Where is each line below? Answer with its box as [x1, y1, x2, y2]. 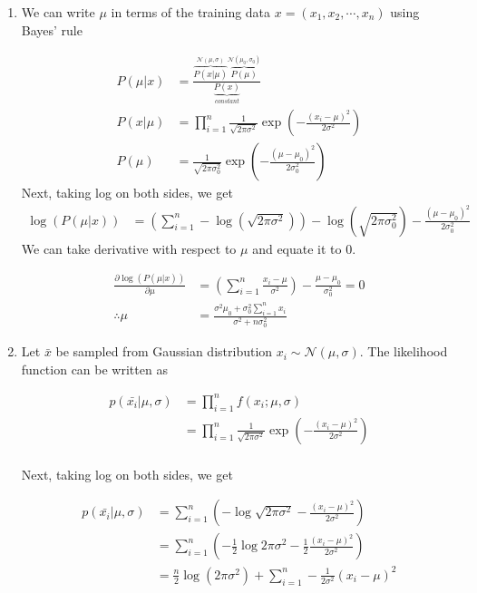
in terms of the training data [111, 3, 271, 21]
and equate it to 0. [252, 238, 356, 258]
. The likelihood [359, 342, 448, 361]
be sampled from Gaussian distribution [55, 342, 273, 361]
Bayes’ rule [21, 20, 83, 39]
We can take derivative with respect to [21, 238, 237, 258]
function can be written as [21, 359, 168, 378]
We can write [21, 3, 95, 21]
